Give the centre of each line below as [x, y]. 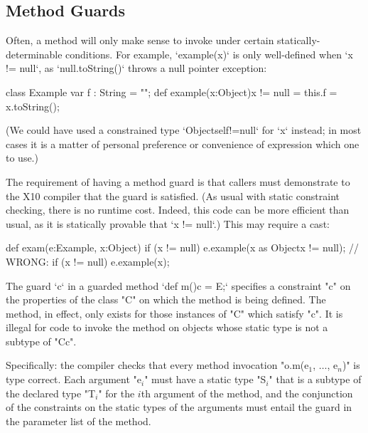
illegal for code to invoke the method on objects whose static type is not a [167, 327]
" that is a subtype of [315, 379]
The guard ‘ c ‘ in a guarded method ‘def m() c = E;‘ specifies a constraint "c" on [178, 285]
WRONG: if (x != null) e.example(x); [88, 261]
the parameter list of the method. [79, 421]
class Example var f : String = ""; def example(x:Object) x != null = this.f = [172, 92]
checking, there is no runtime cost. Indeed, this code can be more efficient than [178, 210]
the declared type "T [51, 393]
